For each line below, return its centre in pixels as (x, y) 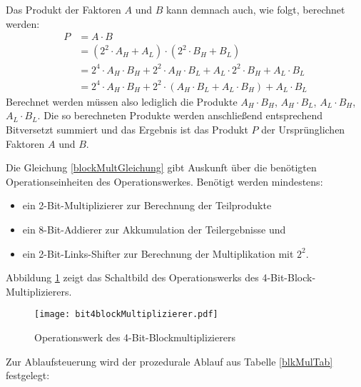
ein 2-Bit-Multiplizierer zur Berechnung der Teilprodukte (147, 205)
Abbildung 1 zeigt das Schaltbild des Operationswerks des (132, 277)
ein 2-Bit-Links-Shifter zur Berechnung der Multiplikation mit (158, 253)
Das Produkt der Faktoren (63, 9)
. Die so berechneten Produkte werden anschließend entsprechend (180, 115)
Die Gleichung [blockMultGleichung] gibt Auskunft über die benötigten (161, 167)
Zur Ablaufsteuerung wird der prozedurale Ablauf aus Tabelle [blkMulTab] (169, 361)
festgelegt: (28, 375)
